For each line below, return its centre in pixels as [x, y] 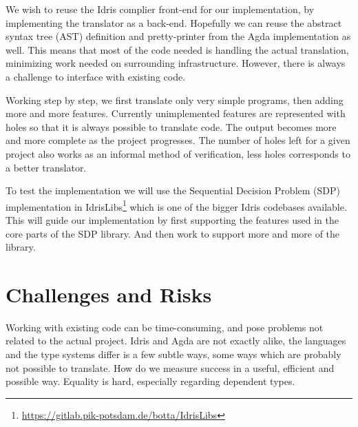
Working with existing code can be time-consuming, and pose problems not [165, 327]
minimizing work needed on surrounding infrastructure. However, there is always [176, 63]
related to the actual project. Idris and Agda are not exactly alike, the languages [176, 341]
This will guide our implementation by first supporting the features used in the [172, 219]
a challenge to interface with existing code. [96, 76]
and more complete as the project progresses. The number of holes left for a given [178, 140]
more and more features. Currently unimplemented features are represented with [176, 113]
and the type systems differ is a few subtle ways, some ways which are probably [173, 354]
